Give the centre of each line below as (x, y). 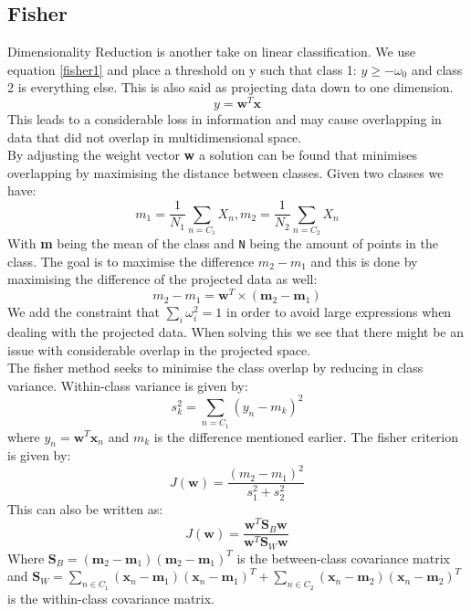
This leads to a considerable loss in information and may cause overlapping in (225, 119)
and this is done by (364, 261)
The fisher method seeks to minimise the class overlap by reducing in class (215, 368)
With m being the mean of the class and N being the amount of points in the (223, 243)
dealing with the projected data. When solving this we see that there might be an (236, 331)
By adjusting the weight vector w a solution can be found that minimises (212, 155)
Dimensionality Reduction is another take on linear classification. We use (211, 52)
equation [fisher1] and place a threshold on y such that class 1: (182, 69)
